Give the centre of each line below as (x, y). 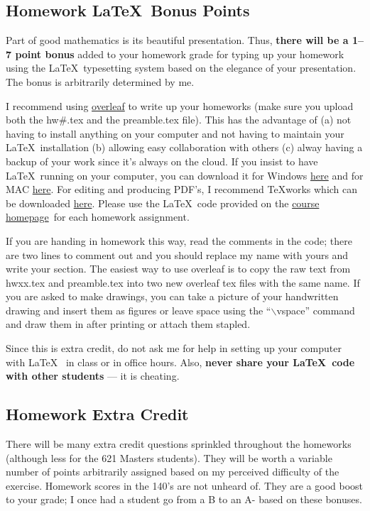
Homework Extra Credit (97, 414)
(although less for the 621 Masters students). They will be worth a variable (169, 457)
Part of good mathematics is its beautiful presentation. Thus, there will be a (177, 40)
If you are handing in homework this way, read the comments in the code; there (179, 240)
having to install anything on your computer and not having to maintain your (175, 133)
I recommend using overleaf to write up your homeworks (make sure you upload (180, 105)
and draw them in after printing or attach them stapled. (128, 324)
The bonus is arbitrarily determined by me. (100, 81)
